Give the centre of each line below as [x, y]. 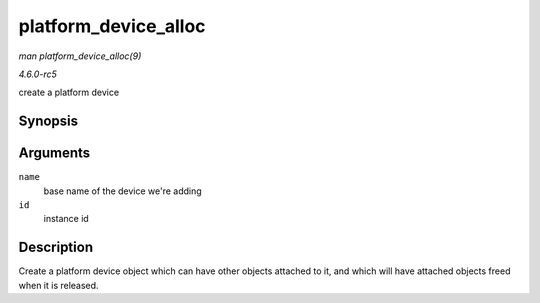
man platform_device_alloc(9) [80, 56]
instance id [66, 219]
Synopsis [48, 121]
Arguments [54, 153]
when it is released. [58, 285]
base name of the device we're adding [122, 191]
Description [56, 247]
